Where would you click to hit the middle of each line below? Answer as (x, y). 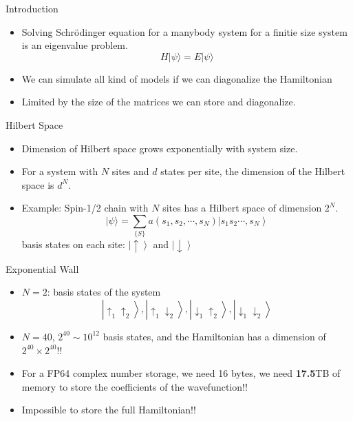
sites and (130, 171)
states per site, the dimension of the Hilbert (253, 171)
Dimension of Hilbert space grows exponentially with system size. (160, 148)
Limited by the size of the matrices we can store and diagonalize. (159, 102)
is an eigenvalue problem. (75, 45)
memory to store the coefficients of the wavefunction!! (135, 386)
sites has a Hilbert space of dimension (242, 208)
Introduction (32, 8)
